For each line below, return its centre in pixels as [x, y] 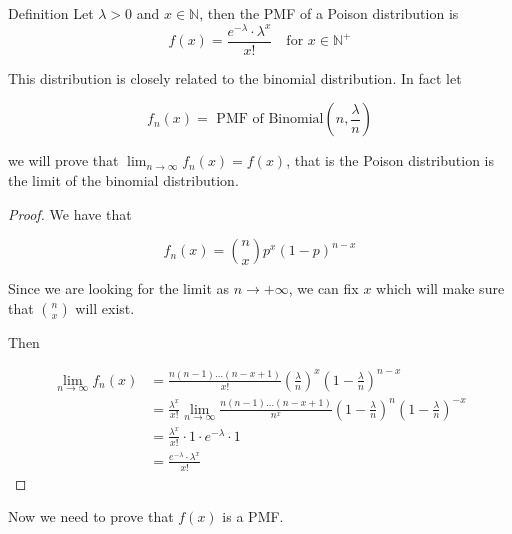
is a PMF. [253, 516]
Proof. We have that [70, 213]
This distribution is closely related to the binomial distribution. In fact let [235, 77]
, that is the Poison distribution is [390, 160]
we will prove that [63, 160]
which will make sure [440, 288]
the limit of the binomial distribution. [123, 179]
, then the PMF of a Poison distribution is [329, 13]
